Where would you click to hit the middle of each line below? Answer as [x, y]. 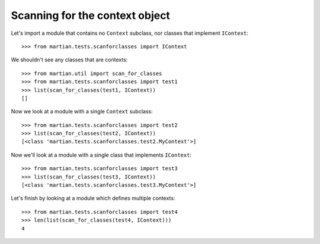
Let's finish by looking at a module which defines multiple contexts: [93, 199]
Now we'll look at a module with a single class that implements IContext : [101, 155]
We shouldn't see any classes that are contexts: [69, 60]
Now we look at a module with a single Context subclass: [82, 112]
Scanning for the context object [90, 15]
